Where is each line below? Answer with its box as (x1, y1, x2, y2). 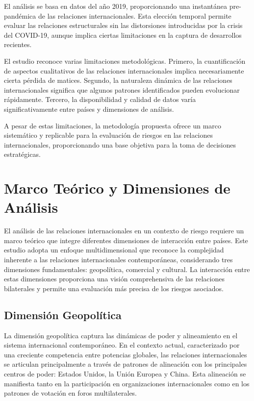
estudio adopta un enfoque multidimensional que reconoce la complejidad (4, 245, 224, 255)
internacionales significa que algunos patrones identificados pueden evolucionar (4, 84, 240, 95)
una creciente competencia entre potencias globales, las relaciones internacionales (4, 349, 247, 359)
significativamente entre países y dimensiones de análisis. (4, 103, 174, 114)
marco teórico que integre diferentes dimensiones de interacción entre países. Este (4, 235, 248, 245)
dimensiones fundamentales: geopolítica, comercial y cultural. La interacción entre (4, 264, 250, 274)
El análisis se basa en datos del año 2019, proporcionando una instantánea (4, 1, 227, 11)
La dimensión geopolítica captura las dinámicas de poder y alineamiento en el (4, 330, 238, 340)
